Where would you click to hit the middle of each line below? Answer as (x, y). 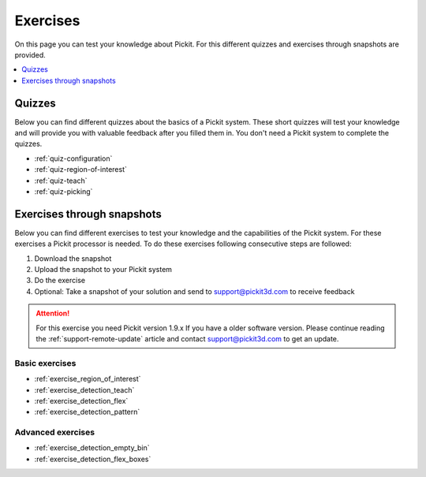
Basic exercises (45, 363)
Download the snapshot (73, 258)
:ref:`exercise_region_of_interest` (88, 379)
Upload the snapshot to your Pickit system (103, 270)
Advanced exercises (54, 432)
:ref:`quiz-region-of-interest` (81, 170)
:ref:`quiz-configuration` (73, 158)
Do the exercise (60, 281)
